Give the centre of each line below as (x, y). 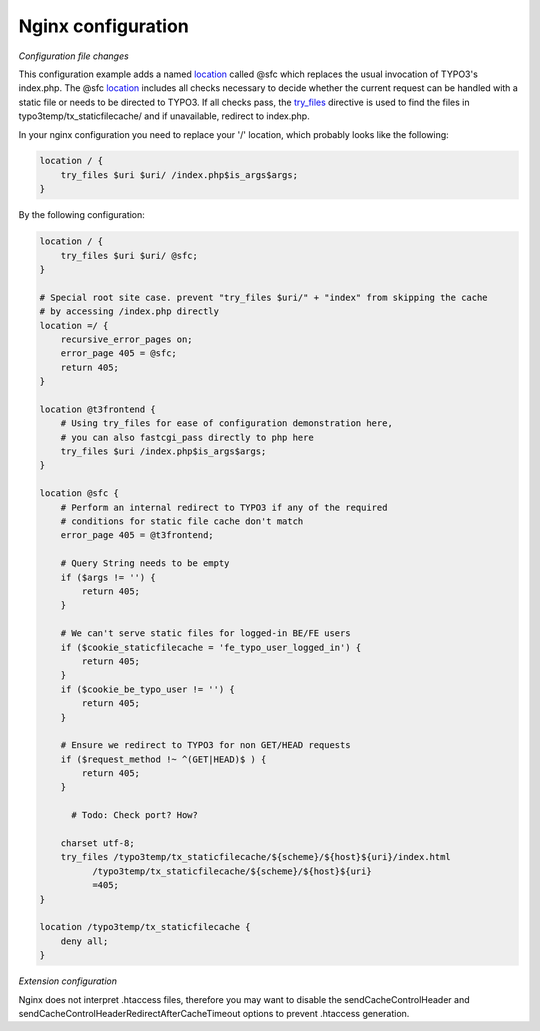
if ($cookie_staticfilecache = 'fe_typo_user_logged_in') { (211, 647)
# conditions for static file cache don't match (182, 521)
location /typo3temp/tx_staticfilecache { (145, 927)
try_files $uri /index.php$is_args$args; (163, 451)
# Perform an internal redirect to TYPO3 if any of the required (224, 507)
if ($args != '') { (108, 577)
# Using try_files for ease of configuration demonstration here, (227, 423)
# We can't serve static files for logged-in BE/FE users (205, 633)
